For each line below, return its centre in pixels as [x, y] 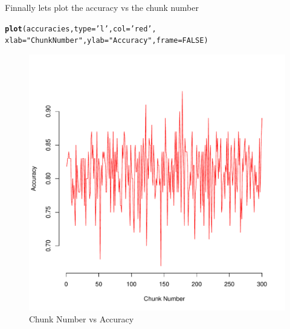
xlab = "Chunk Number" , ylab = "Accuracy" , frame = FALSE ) [107, 41]
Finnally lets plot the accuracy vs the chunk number [102, 7]
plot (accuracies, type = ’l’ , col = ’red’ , [81, 29]
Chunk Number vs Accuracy [82, 318]
